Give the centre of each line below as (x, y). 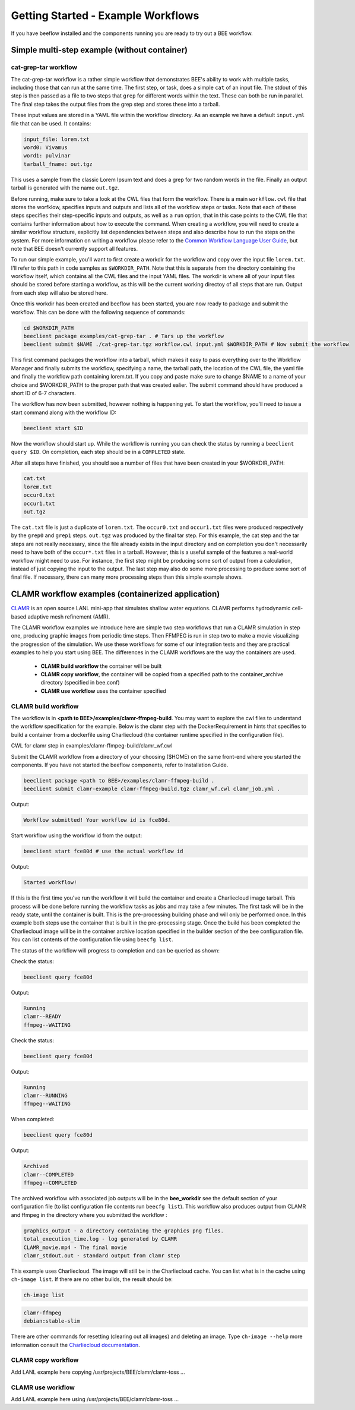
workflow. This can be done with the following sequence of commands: (98, 312)
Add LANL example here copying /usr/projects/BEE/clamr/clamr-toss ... (98, 1372)
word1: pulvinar (47, 156)
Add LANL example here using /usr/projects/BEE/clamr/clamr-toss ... (95, 1399)
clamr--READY (42, 1017)
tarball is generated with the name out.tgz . (65, 188)
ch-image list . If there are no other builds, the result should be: (92, 1279)
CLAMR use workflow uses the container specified (103, 691)
